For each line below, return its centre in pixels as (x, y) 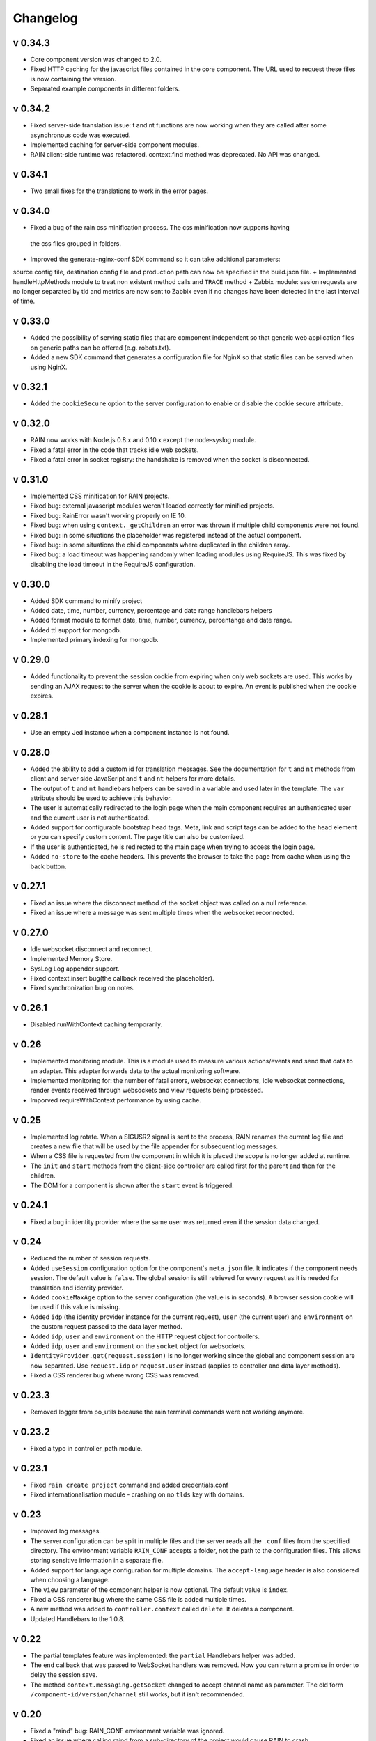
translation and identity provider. (77, 1288)
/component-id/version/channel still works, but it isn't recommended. (138, 1694)
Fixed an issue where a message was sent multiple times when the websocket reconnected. (163, 912)
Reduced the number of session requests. (91, 1258)
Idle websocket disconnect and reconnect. (92, 949)
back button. (48, 866)
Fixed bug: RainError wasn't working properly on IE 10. (108, 515)
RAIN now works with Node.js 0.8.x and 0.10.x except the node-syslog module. (143, 440)
